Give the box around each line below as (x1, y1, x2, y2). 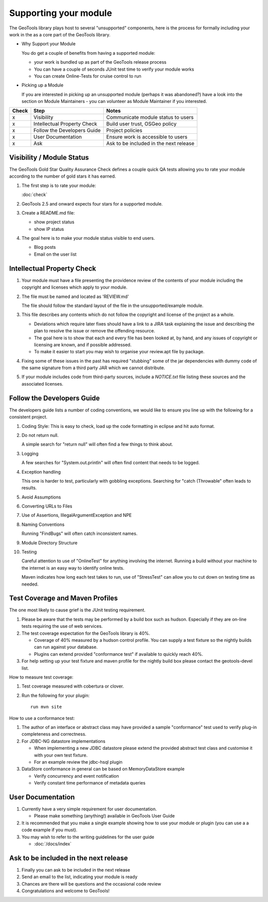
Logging (21, 450, 39, 456)
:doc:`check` (21, 192, 48, 198)
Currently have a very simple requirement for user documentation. (21, 806, 157, 812)
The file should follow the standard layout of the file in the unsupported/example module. (21, 302, 203, 308)
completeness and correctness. (21, 731, 87, 737)
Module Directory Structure (21, 540, 78, 546)
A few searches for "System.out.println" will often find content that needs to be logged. (21, 460, 200, 466)
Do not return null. (21, 432, 59, 438)
